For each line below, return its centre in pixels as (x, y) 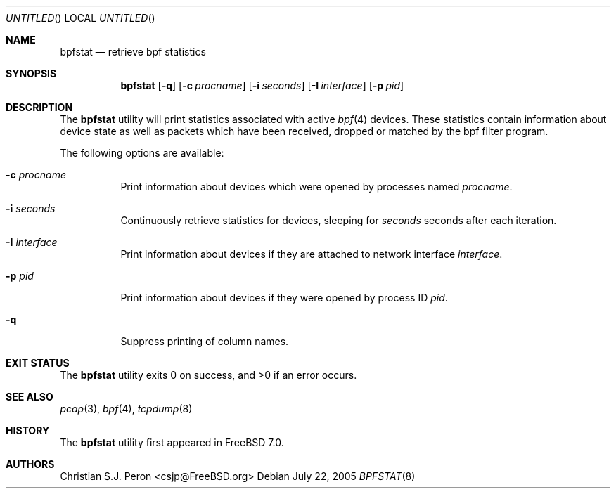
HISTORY (28, 430)
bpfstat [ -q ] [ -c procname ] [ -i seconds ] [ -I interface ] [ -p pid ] (262, 85)
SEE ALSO (30, 397)
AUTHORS (30, 464)
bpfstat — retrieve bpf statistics (133, 52)
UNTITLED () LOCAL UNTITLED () (81, 18)
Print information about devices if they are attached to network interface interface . (312, 254)
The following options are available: (142, 153)
